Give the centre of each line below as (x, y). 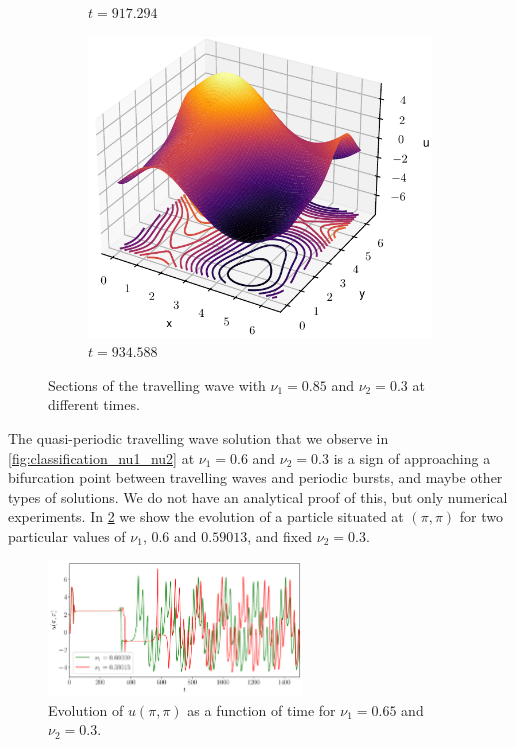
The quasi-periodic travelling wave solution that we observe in (198, 437)
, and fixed (280, 535)
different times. (94, 404)
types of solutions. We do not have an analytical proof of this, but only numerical (258, 496)
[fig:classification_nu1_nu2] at (101, 457)
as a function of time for (261, 709)
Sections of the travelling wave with (157, 384)
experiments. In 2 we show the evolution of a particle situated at (206, 516)
